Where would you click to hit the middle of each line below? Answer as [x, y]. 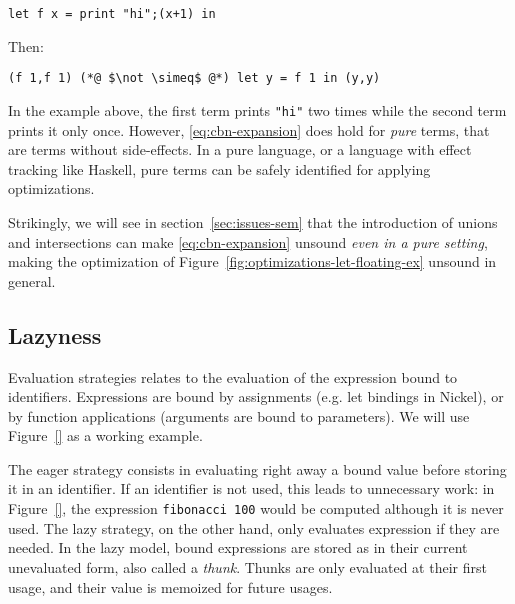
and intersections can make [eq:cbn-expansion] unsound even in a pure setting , [248, 241]
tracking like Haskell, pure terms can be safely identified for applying [219, 168]
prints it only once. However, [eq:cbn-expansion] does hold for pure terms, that [249, 129]
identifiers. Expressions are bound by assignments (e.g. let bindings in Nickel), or [256, 396]
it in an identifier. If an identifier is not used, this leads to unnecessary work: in [251, 488]
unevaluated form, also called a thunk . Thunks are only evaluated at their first [247, 566]
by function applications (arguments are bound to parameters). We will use [239, 415]
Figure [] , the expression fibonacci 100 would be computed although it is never [256, 508]
